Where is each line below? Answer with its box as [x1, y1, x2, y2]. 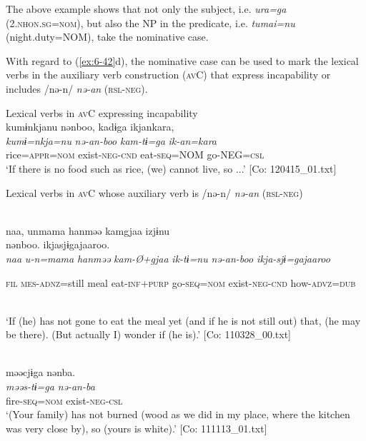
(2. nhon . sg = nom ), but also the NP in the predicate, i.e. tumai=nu [6, 15, 295, 30]
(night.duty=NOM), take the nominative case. [6, 29, 209, 44]
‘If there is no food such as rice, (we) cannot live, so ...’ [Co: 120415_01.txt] [6, 161, 337, 176]
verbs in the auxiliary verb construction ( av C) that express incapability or [6, 67, 331, 82]
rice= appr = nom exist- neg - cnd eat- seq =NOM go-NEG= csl [6, 147, 264, 162]
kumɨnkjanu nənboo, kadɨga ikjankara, [6, 119, 174, 134]
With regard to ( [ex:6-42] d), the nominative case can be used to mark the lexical [6, 53, 359, 68]
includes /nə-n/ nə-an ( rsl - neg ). [6, 81, 148, 96]
